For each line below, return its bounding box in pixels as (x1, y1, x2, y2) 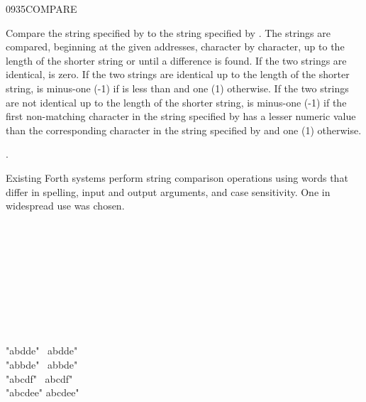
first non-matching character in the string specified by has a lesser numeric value (6, 109, 356, 124)
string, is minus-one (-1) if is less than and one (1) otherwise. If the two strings (6, 80, 349, 95)
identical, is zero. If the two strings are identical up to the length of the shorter (6, 67, 350, 82)
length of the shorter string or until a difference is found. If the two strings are (6, 53, 347, 67)
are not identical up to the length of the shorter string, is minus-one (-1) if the (6, 94, 347, 109)
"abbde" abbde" (6, 357, 78, 372)
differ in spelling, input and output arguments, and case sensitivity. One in (6, 184, 331, 199)
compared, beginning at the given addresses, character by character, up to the (6, 39, 345, 54)
